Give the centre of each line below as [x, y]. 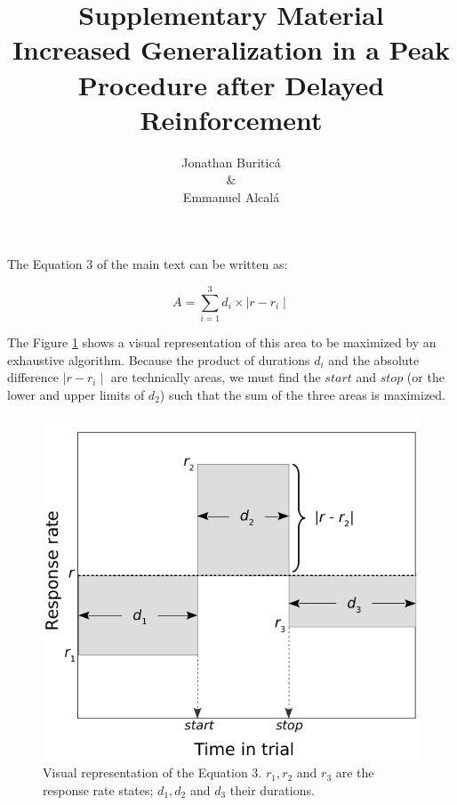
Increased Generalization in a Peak [231, 49]
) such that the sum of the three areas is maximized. [302, 394]
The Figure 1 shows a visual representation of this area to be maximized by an [222, 342]
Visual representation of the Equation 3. [152, 772]
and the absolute [374, 359]
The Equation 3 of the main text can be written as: [148, 264]
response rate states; [98, 789]
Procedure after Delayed [231, 84]
